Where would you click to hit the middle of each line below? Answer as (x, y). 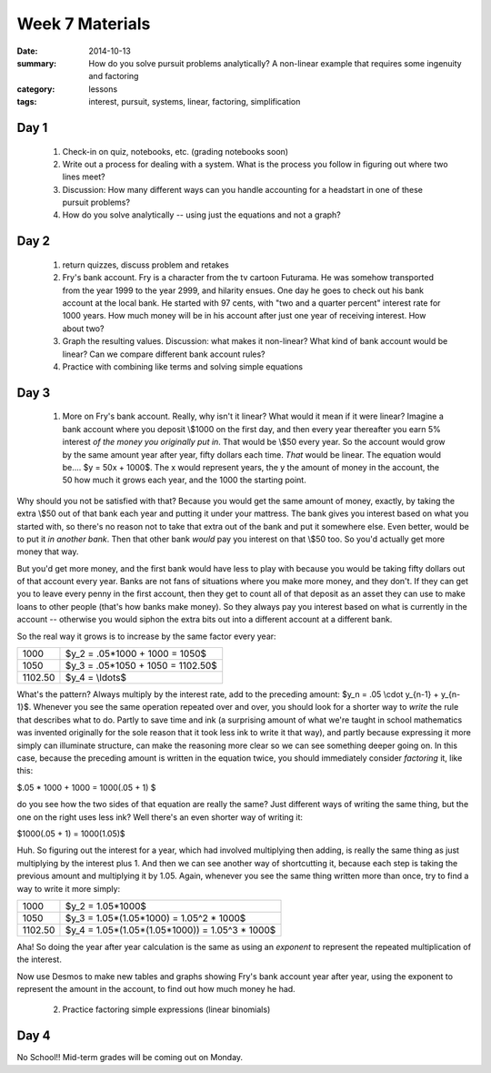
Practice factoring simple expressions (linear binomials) (166, 1009)
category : (36, 89)
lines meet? (84, 177)
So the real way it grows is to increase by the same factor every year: (146, 636)
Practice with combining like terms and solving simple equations (183, 367)
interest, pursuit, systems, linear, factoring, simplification (195, 102)
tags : (27, 102)
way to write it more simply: (69, 888)
